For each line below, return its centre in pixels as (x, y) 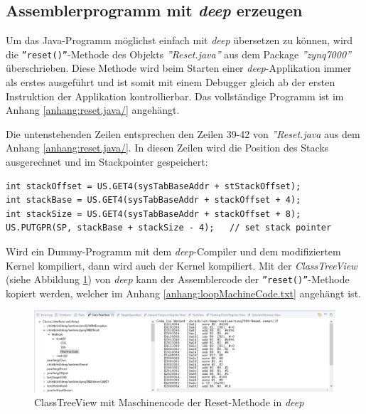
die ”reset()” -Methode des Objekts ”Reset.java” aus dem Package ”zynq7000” (178, 54)
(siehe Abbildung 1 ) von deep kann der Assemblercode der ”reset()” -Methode (178, 279)
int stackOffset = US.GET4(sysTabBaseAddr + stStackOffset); (154, 186)
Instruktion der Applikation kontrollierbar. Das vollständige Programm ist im (175, 96)
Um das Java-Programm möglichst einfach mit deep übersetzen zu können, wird (179, 40)
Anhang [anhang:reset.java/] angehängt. (93, 110)
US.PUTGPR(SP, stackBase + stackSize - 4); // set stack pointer (169, 228)
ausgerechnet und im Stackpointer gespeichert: (107, 162)
